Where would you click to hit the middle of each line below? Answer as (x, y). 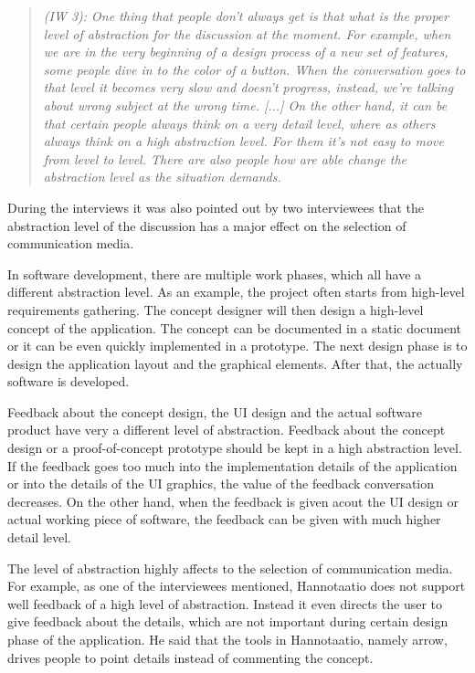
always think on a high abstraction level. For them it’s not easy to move (243, 141)
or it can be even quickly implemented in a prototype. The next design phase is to (237, 346)
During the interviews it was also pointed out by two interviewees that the (216, 207)
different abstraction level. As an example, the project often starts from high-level (236, 292)
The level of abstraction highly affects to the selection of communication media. (230, 568)
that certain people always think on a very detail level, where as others (239, 123)
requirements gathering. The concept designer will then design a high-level (216, 309)
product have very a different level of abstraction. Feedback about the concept (227, 430)
